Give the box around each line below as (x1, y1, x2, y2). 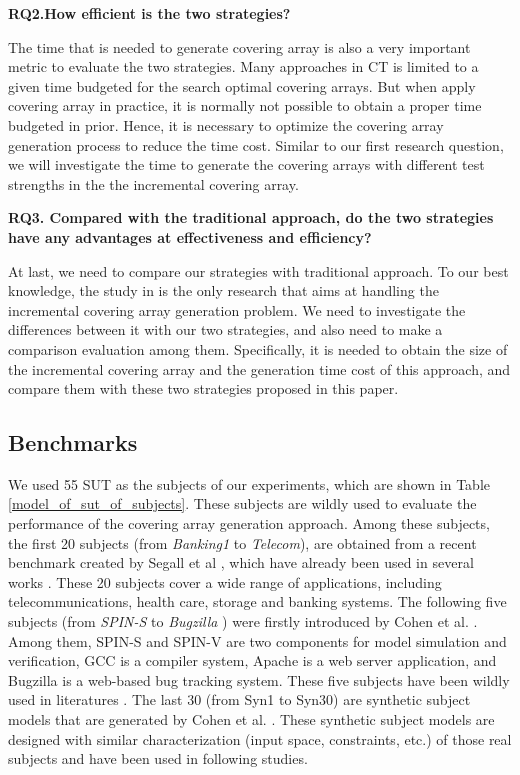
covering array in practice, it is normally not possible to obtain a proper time (8, 95, 482, 116)
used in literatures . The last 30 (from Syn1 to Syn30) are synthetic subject (8, 689, 471, 710)
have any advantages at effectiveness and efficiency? (8, 226, 372, 247)
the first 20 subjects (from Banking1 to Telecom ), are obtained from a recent (8, 532, 477, 553)
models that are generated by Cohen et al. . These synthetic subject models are (8, 709, 495, 730)
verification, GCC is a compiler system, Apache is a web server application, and (8, 650, 497, 671)
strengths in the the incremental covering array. (8, 173, 299, 194)
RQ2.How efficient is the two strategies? (8, 3, 291, 23)
